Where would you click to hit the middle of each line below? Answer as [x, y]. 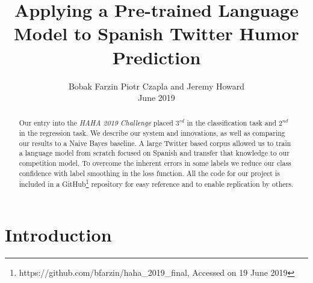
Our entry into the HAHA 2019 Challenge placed [96, 123]
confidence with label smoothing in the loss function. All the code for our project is [149, 173]
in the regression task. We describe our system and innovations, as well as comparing [152, 133]
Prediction [156, 57]
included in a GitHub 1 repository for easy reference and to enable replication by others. [156, 183]
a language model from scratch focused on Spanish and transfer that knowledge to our [154, 153]
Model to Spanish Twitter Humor [156, 33]
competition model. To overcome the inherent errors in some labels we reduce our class [155, 163]
